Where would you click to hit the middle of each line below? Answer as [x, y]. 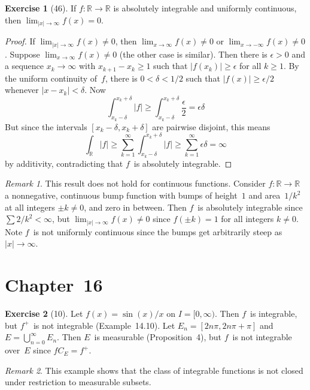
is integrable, [274, 313]
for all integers [247, 219]
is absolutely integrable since [250, 207]
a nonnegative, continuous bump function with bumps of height [121, 195]
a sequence [25, 66]
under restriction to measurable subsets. [78, 382]
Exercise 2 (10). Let [44, 313]
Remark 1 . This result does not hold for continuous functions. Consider [135, 183]
